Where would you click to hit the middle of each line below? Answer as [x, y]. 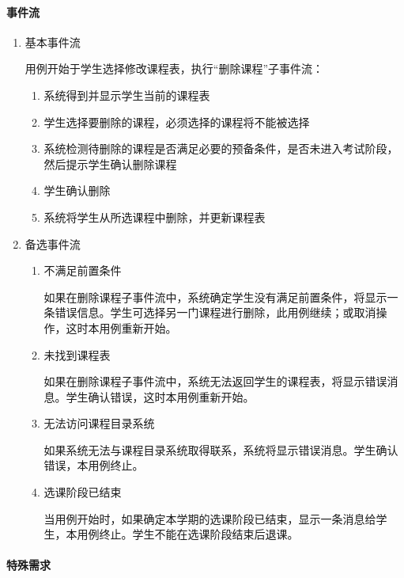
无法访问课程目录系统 [99, 423]
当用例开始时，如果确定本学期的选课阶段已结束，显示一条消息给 [210, 518]
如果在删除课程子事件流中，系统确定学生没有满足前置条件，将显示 [215, 297]
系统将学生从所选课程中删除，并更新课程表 [155, 217]
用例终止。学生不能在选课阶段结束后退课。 [188, 534]
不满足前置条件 [83, 270]
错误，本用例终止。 [94, 465]
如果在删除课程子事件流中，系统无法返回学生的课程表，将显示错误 [215, 381]
